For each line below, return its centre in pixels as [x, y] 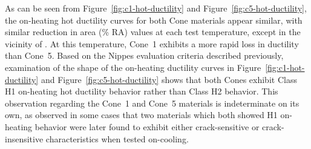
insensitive [24, 138]
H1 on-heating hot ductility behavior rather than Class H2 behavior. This [142, 91]
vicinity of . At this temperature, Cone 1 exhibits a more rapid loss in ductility [152, 43]
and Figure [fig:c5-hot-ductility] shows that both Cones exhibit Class [169, 79]
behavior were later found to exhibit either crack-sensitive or [147, 126]
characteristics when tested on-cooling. [117, 138]
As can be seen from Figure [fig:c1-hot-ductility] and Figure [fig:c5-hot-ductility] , [156, 8]
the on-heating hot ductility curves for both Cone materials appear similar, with [154, 20]
